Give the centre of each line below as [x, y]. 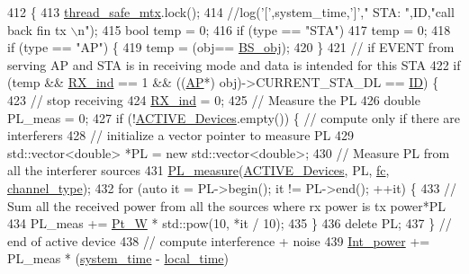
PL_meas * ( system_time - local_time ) [118, 258]
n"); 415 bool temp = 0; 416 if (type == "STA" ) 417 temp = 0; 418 [264, 29]
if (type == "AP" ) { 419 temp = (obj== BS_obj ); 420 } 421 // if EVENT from [231, 47]
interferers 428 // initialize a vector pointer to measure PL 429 [180, 135]
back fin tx [37, 29]
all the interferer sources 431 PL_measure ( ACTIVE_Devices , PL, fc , [198, 170]
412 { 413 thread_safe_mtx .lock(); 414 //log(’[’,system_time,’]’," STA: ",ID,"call [231, 12]
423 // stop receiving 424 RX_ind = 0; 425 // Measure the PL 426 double [214, 99]
